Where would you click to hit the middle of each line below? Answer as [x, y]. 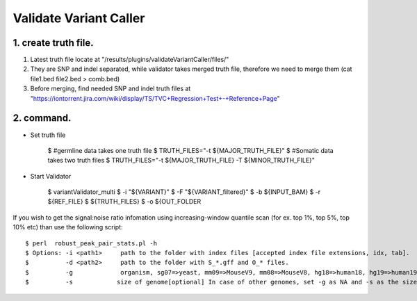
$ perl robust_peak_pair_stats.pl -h [91, 243]
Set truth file [48, 135]
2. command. [42, 118]
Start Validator [51, 176]
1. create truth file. [53, 43]
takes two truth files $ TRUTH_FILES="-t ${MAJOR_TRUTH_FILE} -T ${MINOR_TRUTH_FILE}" [181, 161]
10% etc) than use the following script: [68, 227]
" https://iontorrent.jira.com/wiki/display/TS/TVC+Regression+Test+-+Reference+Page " [155, 98]
